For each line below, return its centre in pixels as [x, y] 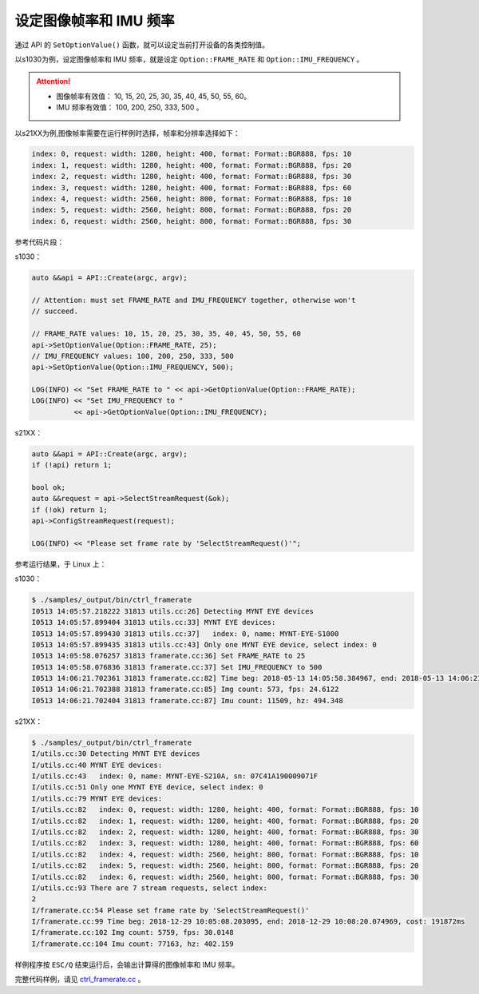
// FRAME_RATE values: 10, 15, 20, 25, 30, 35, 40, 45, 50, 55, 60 [166, 334]
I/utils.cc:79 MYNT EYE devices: [97, 798]
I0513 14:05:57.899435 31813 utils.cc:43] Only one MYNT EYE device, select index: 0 [204, 644]
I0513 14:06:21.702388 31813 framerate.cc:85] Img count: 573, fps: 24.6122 [185, 690]
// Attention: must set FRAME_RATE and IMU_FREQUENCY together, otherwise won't [194, 300]
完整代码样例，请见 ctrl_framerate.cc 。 [80, 980]
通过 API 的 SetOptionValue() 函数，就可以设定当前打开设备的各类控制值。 [142, 45]
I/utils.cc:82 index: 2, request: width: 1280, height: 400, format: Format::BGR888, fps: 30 [225, 832]
